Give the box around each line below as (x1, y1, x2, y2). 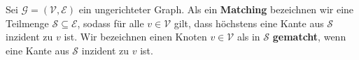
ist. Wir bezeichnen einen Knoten (64, 29, 207, 44)
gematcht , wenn (272, 29, 346, 44)
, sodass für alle (77, 15, 144, 30)
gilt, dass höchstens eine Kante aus (174, 15, 324, 30)
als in (237, 29, 260, 44)
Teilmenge (6, 15, 49, 30)
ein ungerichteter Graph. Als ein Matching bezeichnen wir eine (78, 2, 354, 16)
